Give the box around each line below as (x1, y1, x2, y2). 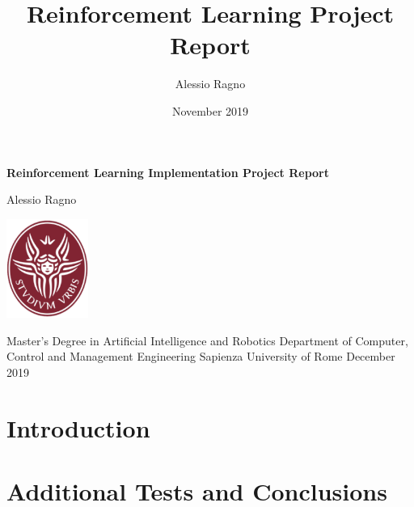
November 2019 (171, 102, 249, 119)
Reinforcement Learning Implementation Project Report (6, 163, 329, 180)
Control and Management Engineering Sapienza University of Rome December (6, 348, 395, 365)
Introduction (6, 411, 150, 444)
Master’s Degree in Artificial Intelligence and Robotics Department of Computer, (6, 332, 408, 349)
